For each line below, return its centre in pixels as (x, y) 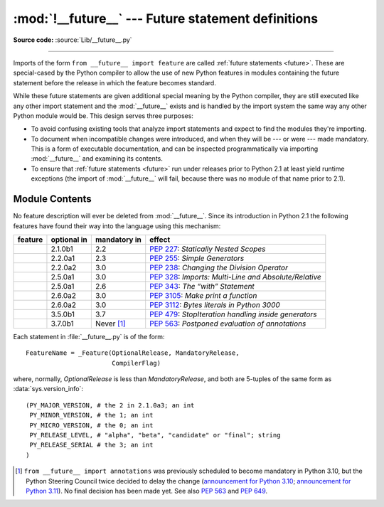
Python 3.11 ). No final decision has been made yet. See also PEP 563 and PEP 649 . (147, 491)
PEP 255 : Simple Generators (197, 258)
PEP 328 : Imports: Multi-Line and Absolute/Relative (235, 277)
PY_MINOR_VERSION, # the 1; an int (91, 415)
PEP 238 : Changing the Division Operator (219, 267)
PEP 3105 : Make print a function (203, 295)
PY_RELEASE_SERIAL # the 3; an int (91, 445)
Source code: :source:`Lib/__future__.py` (73, 40)
